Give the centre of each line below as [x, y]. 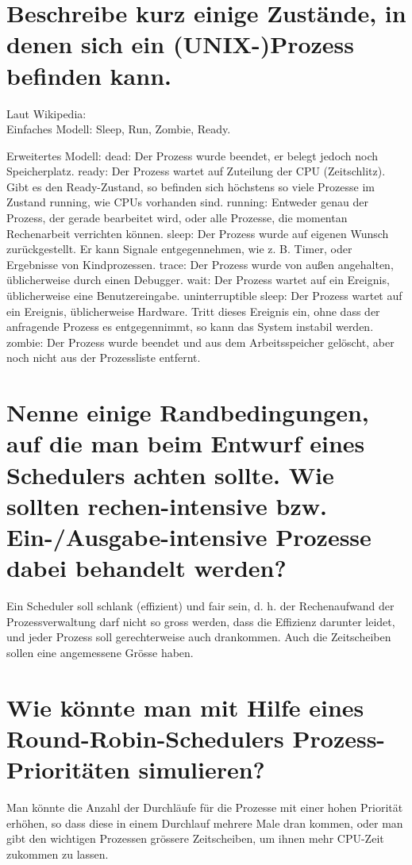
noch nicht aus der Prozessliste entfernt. [104, 358]
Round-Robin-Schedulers [145, 738]
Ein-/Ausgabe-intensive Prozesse [189, 536]
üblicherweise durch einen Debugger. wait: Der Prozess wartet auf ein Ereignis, [198, 280]
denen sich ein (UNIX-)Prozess [181, 44]
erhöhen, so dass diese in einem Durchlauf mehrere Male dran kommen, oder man [205, 823]
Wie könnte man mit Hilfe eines [185, 707]
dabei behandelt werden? [146, 568]
